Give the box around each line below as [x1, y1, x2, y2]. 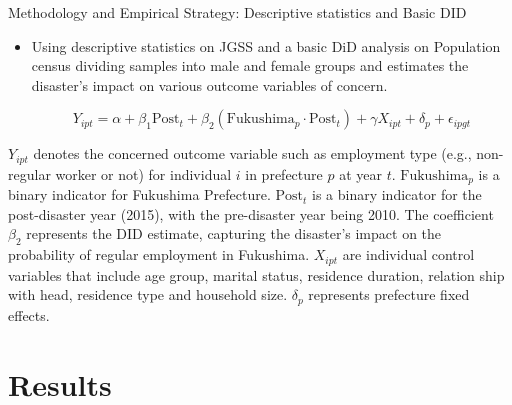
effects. [8, 304, 50, 325]
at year [339, 163, 382, 184]
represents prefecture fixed [308, 284, 470, 305]
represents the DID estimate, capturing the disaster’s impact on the [26, 223, 442, 244]
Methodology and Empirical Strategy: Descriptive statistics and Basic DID [8, 2, 467, 22]
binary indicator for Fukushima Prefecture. [8, 184, 271, 205]
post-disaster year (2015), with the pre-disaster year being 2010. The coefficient [8, 203, 494, 224]
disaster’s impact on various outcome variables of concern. [31, 74, 388, 95]
